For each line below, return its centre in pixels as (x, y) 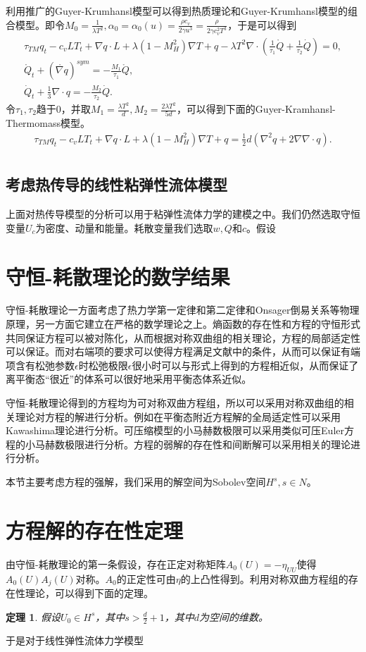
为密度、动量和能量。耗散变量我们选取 (124, 227)
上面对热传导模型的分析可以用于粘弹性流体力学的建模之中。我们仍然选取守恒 (183, 214)
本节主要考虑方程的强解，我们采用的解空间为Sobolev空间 (136, 482)
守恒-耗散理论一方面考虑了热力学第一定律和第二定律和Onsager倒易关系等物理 (183, 310)
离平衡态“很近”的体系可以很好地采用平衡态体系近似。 (129, 379)
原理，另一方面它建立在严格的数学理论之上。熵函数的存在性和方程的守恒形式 (183, 324)
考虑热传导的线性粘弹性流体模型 (116, 184)
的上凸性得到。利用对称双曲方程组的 (264, 578)
